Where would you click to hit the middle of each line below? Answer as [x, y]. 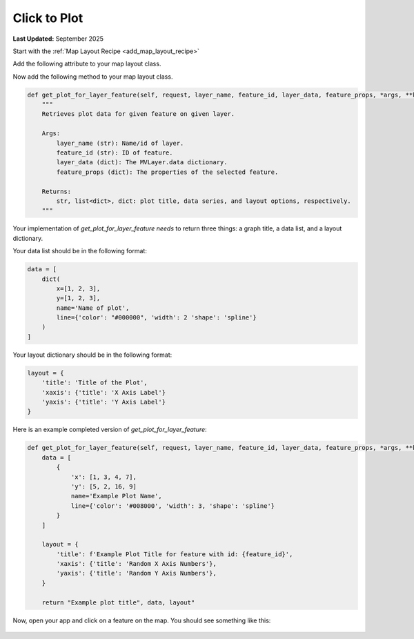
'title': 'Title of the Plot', [95, 383]
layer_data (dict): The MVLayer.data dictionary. [142, 163]
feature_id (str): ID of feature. [115, 153]
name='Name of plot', [93, 308]
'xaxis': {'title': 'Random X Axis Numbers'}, [136, 564]
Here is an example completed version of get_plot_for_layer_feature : [110, 430]
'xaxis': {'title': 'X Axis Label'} [103, 392]
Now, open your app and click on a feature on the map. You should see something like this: [142, 620]
